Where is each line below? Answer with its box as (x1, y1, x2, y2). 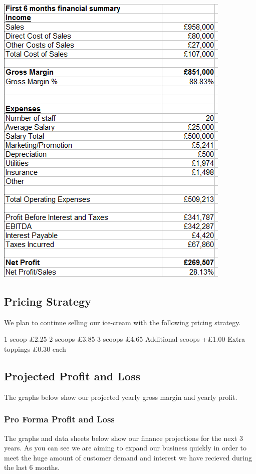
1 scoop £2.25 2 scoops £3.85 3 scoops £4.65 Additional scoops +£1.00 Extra (4, 334, 245, 344)
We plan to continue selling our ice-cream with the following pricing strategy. (4, 317, 241, 327)
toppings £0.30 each (4, 343, 66, 354)
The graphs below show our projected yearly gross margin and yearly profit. (4, 391, 237, 402)
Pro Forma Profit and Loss (4, 413, 115, 425)
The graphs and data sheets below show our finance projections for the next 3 (4, 432, 243, 443)
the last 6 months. (4, 462, 60, 472)
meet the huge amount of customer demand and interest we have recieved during (4, 452, 252, 462)
